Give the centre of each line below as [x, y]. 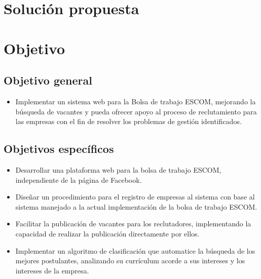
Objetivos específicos [59, 149]
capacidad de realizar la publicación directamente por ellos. [107, 233]
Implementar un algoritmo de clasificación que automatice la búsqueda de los [135, 250]
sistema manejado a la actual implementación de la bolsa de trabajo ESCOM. [136, 206]
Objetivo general [48, 80]
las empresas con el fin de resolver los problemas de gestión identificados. [128, 121]
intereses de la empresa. [52, 270]
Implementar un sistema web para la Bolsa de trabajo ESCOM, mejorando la [136, 101]
